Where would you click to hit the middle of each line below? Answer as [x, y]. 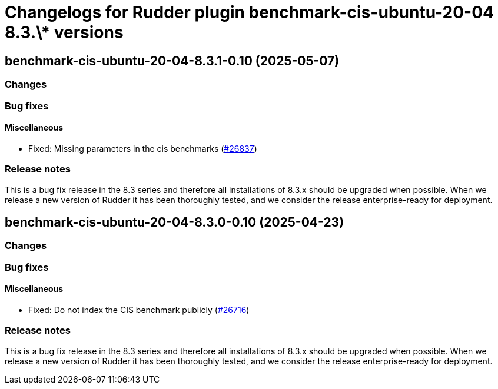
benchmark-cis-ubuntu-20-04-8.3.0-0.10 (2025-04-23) [175, 222]
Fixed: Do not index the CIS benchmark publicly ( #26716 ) [139, 310]
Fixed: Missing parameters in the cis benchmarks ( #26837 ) [143, 148]
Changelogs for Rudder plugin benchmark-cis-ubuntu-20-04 [249, 12]
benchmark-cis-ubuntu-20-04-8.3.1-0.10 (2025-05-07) [172, 61]
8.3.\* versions [64, 32]
